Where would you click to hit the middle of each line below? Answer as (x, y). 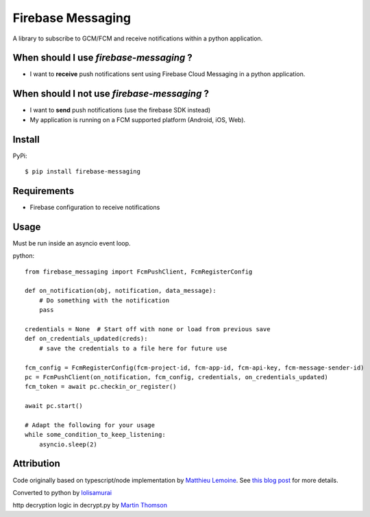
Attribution (37, 464)
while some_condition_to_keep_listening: (95, 435)
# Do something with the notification (104, 300)
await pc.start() (54, 406)
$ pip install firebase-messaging (83, 172)
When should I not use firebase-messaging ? (111, 94)
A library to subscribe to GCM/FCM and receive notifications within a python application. (138, 38)
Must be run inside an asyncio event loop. (72, 243)
